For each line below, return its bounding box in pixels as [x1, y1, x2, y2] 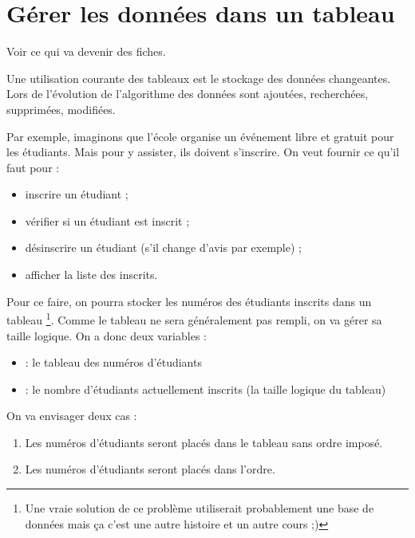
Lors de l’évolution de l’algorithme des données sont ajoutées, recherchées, [6, 85, 369, 102]
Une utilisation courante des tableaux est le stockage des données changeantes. [6, 69, 391, 86]
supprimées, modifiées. [6, 100, 116, 117]
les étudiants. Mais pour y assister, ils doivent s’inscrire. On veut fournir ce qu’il [6, 143, 400, 160]
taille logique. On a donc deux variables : [6, 327, 207, 344]
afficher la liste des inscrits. [25, 266, 158, 283]
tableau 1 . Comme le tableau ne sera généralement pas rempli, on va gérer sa [6, 309, 382, 328]
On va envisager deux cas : [6, 407, 137, 424]
